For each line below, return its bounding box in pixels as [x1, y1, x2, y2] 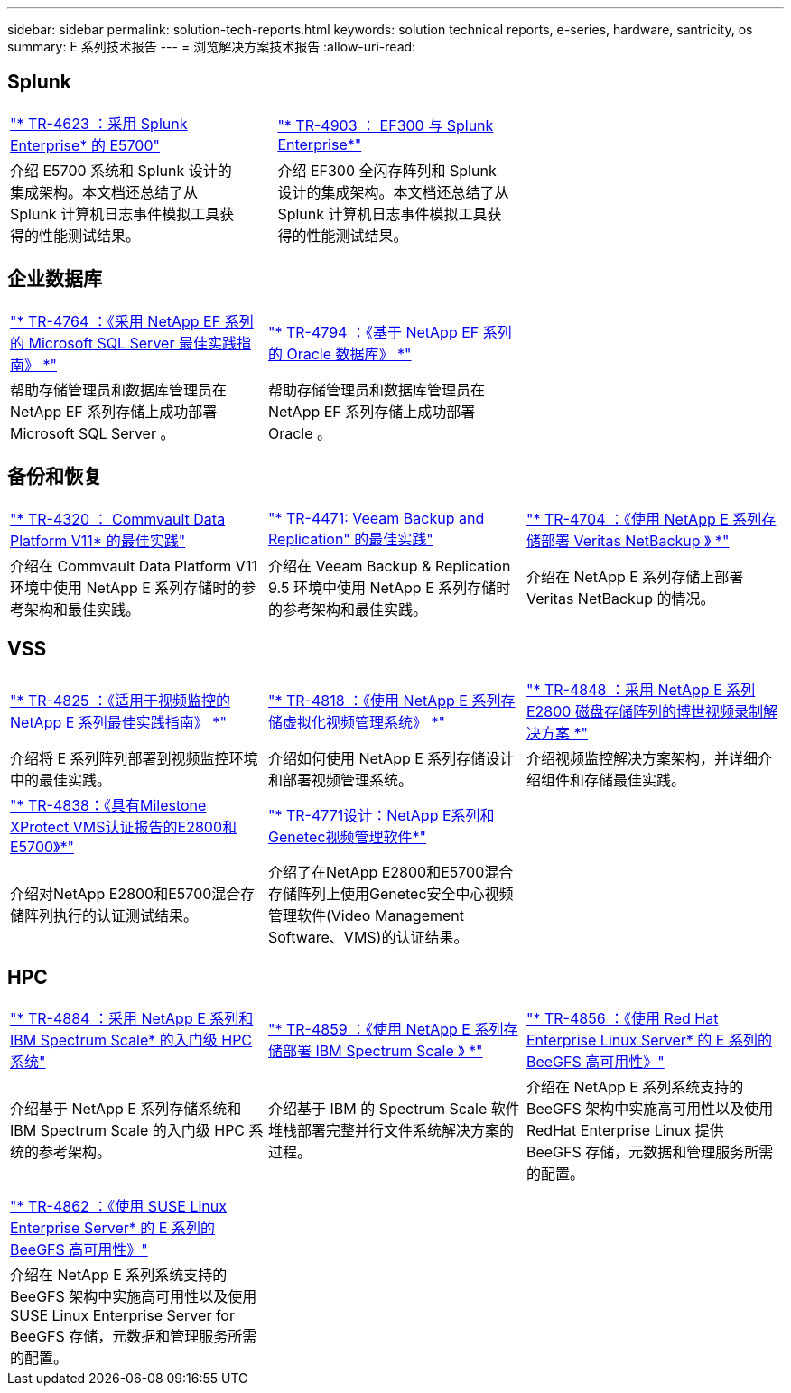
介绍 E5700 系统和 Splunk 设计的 [10, 161, 232, 180]
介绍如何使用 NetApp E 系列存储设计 [267, 749, 515, 768]
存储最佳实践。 [583, 771, 685, 790]
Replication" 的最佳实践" [267, 529, 433, 548]
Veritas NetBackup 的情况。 [526, 589, 715, 608]
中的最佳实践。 [10, 771, 112, 790]
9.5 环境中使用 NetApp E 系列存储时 [267, 578, 511, 597]
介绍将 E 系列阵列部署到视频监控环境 [10, 749, 258, 768]
